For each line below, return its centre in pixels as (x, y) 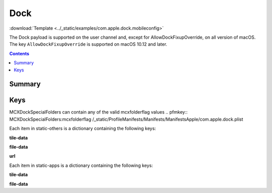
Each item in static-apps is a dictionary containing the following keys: (81, 165)
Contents (19, 53)
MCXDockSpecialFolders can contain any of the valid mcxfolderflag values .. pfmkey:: (98, 112)
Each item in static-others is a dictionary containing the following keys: (83, 129)
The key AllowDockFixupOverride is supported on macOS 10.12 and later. (88, 44)
